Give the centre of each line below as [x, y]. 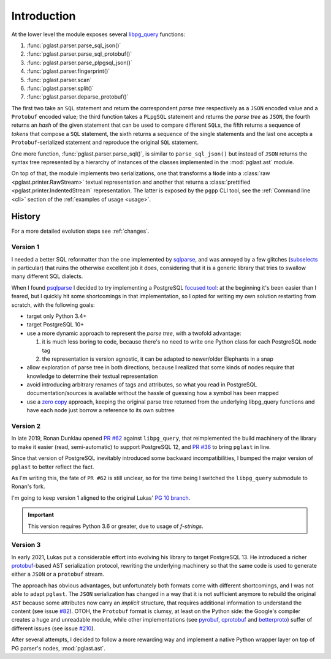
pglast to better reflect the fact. [53, 467]
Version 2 [26, 426]
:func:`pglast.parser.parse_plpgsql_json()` [80, 62]
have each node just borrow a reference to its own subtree [101, 410]
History [26, 217]
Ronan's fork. [28, 486]
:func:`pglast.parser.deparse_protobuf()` [78, 97]
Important [41, 515]
